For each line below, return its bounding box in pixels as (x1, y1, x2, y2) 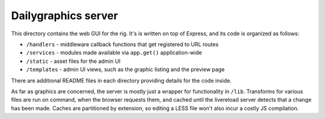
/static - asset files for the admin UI (26, 57, 120, 65)
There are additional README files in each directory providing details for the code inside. (11, 77, 232, 84)
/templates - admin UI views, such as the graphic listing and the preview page (26, 66, 225, 73)
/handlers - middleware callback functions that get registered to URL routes (26, 41, 219, 48)
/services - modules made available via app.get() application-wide (26, 49, 202, 56)
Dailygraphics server (11, 9, 119, 22)
